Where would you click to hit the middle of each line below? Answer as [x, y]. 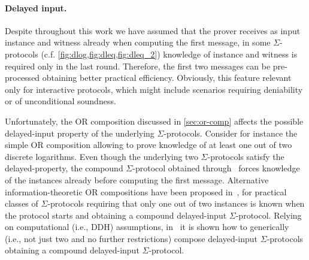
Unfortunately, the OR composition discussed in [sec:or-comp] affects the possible [154, 121]
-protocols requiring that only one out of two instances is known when [176, 203]
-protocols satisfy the [246, 156]
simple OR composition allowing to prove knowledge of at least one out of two [149, 145]
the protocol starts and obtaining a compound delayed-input [116, 215]
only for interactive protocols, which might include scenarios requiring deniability [154, 89]
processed [22, 78]
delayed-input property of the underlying [80, 133]
